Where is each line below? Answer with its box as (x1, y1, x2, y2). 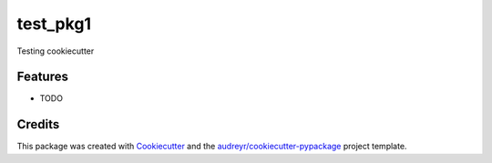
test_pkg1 (16, 14, 91, 34)
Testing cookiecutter (16, 46, 95, 56)
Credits (16, 117, 60, 132)
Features (16, 69, 68, 85)
